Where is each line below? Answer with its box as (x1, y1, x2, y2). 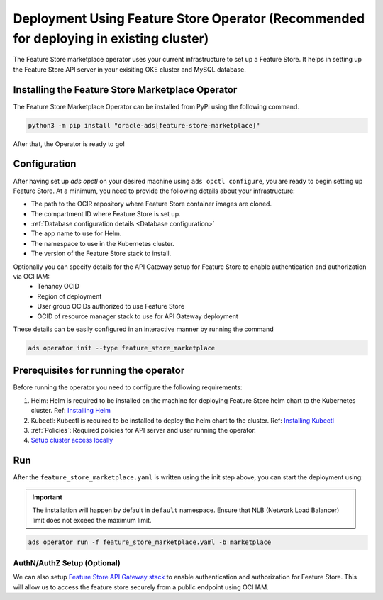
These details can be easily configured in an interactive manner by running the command (13, 325, 274, 333)
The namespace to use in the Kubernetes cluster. (30, 239, 175, 248)
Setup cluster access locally (30, 436, 113, 445)
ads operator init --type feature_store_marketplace (28, 344, 216, 352)
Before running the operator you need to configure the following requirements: (13, 383, 243, 391)
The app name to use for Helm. (30, 229, 122, 238)
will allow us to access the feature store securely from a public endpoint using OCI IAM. (13, 582, 269, 591)
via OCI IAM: (13, 272, 50, 281)
